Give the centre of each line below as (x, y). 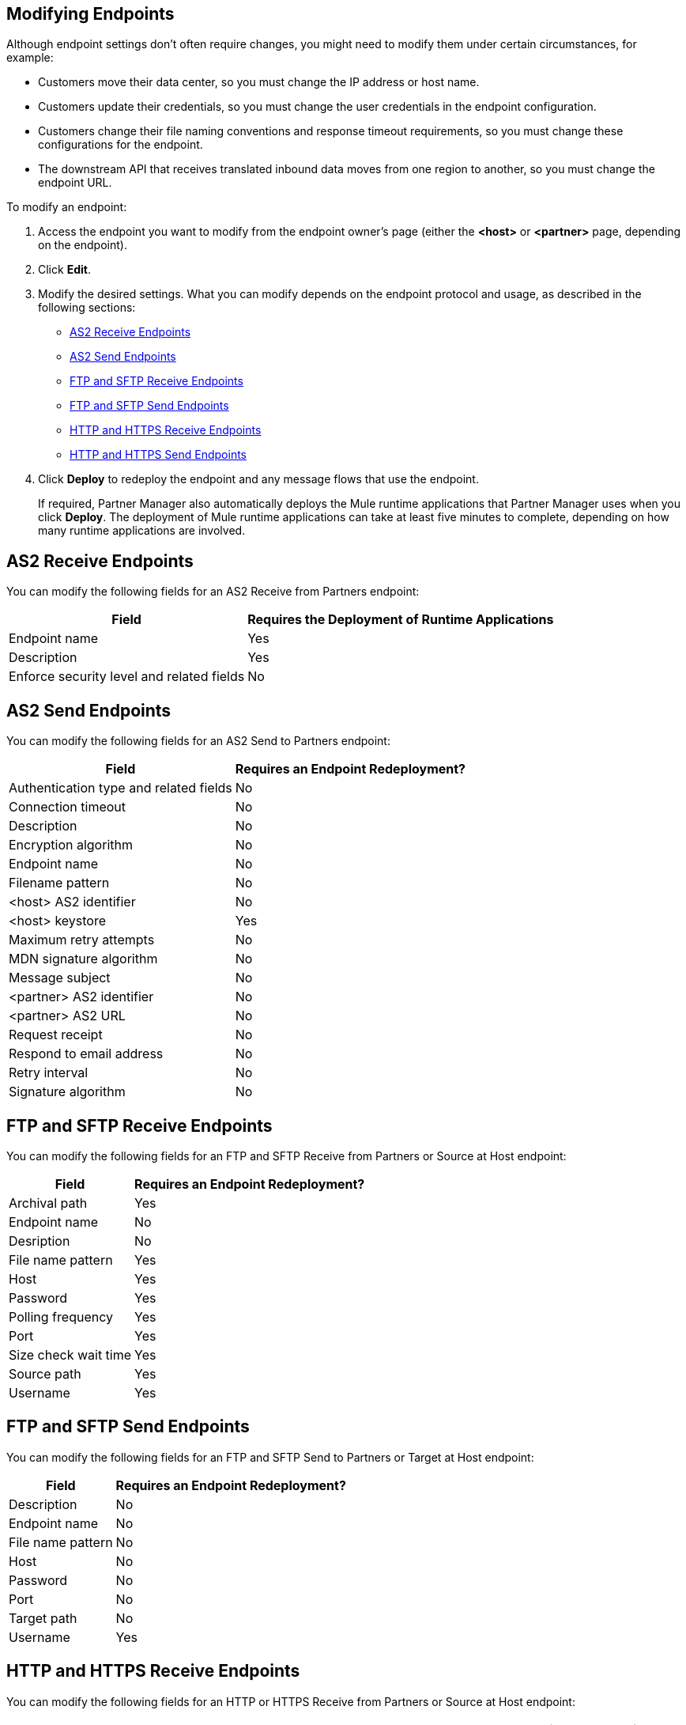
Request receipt (56, 1035)
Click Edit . (64, 270)
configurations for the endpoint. (121, 145)
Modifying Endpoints (90, 14)
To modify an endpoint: (67, 207)
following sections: (87, 308)
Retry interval (49, 1073)
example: (30, 58)
